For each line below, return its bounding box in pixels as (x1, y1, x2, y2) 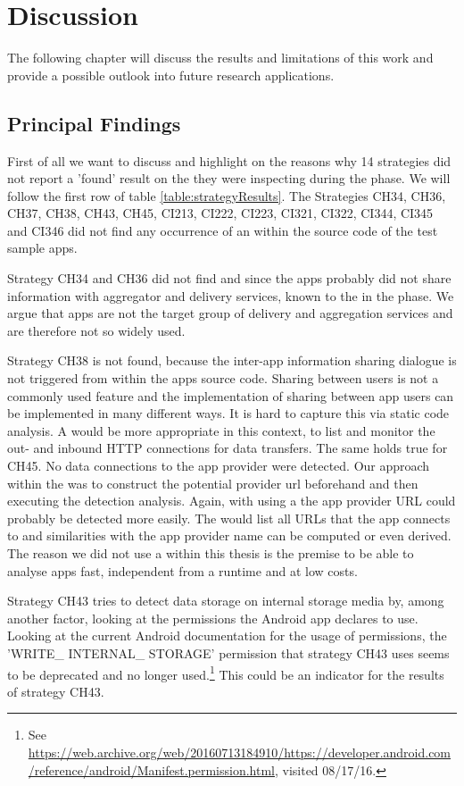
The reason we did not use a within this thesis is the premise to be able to (7, 543, 414, 562)
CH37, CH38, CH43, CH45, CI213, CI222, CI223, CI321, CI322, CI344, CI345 (7, 204, 434, 222)
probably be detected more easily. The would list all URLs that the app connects (7, 508, 451, 527)
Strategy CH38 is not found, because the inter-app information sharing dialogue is (7, 351, 457, 370)
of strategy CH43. (7, 681, 104, 700)
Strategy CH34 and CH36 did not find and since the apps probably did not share (7, 269, 452, 288)
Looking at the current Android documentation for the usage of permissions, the (7, 626, 447, 645)
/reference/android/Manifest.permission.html (28, 760, 275, 779)
